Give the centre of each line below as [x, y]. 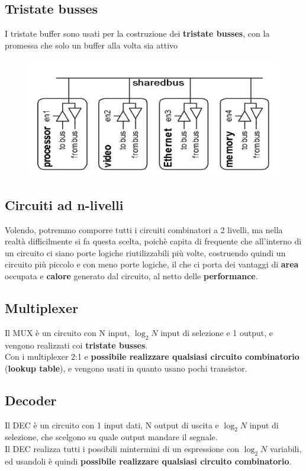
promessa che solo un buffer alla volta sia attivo [91, 45]
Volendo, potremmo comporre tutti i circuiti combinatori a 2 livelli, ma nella [144, 229]
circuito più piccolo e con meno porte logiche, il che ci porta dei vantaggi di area [152, 264]
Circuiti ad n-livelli [64, 204]
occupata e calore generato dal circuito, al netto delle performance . [131, 275]
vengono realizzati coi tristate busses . [76, 345]
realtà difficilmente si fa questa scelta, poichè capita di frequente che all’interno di [153, 241]
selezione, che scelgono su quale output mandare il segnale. [111, 437]
